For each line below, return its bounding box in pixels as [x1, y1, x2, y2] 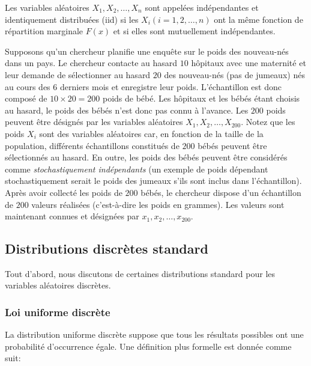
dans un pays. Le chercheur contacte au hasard [5, 56, 178, 69]
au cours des [5, 80, 50, 93]
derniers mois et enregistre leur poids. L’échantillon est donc [59, 80, 282, 93]
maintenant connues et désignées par [5, 210, 139, 222]
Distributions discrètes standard [5, 239, 208, 258]
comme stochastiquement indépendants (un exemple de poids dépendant [5, 162, 268, 175]
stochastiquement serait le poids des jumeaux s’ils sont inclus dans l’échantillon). [5, 174, 302, 187]
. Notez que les [241, 115, 295, 128]
